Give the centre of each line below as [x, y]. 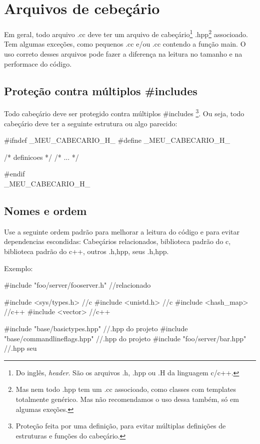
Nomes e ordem [45, 210]
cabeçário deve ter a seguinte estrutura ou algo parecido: [91, 123]
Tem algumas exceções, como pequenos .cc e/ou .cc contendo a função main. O [125, 44]
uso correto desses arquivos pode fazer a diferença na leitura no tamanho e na [123, 53]
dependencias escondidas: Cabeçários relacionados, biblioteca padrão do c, [117, 241]
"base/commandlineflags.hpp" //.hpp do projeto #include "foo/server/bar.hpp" [125, 338]
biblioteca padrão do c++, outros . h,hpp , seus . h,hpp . [86, 251]
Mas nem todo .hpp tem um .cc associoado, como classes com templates [126, 389]
